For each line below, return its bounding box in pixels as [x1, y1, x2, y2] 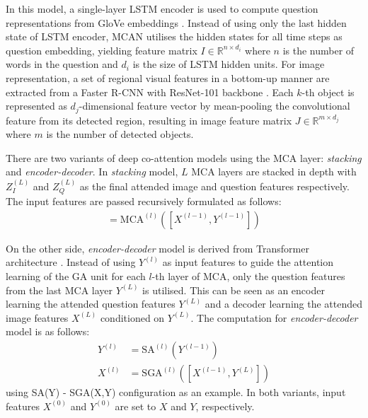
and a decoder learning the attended [205, 296, 363, 311]
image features [6, 310, 69, 325]
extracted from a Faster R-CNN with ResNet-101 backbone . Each [6, 84, 294, 99]
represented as [6, 98, 67, 113]
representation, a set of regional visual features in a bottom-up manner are [6, 70, 330, 85]
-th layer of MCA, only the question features [151, 269, 345, 284]
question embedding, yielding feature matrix [6, 42, 197, 57]
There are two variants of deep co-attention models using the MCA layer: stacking [6, 150, 362, 165]
